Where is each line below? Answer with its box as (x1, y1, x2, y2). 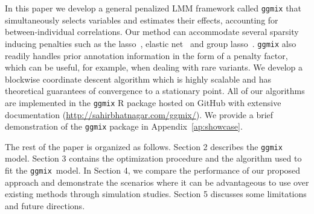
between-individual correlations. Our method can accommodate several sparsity (5, 25, 299, 38)
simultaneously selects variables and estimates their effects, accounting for (5, 13, 278, 26)
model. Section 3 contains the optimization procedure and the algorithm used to (5, 152, 302, 165)
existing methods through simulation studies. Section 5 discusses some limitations (5, 187, 307, 200)
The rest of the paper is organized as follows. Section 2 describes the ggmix (5, 140, 283, 153)
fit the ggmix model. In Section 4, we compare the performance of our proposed (5, 164, 301, 177)
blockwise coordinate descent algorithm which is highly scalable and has (5, 72, 272, 85)
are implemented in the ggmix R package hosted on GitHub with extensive (5, 96, 281, 109)
